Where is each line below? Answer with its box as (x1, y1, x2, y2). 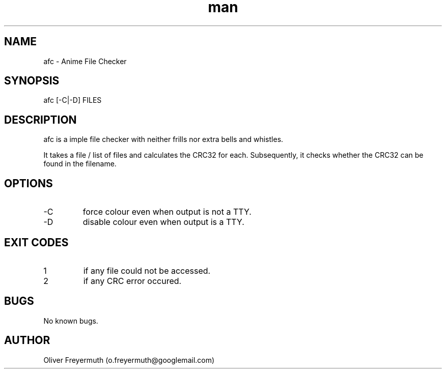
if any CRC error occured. (83, 275, 182, 286)
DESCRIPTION (4, 113, 77, 126)
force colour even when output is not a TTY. (82, 207, 252, 217)
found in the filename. (43, 159, 117, 168)
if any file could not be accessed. (83, 265, 211, 276)
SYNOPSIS (4, 74, 60, 88)
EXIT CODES (4, 236, 69, 249)
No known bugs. (43, 316, 98, 325)
